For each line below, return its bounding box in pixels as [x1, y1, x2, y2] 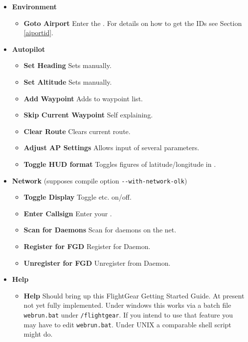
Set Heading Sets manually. [23, 60, 112, 70]
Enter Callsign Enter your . [23, 208, 112, 218]
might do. [23, 329, 53, 339]
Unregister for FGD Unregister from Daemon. [23, 257, 171, 268]
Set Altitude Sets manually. [23, 76, 112, 87]
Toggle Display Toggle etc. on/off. [23, 192, 132, 202]
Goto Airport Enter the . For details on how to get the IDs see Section [23, 18, 242, 28]
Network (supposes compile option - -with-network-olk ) [12, 175, 187, 185]
